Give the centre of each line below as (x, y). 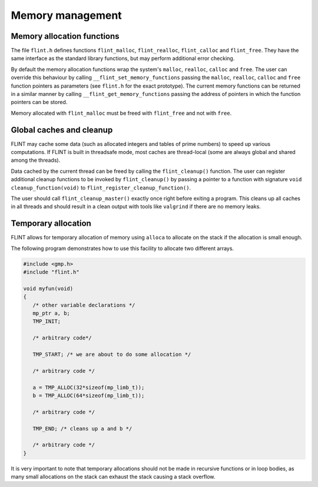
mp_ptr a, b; (52, 313)
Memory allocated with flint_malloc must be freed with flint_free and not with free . (121, 113)
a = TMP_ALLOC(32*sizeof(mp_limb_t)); (89, 387)
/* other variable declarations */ (84, 305)
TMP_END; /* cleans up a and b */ (82, 428)
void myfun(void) (48, 288)
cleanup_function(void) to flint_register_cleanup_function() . (101, 188)
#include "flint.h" (51, 272)
